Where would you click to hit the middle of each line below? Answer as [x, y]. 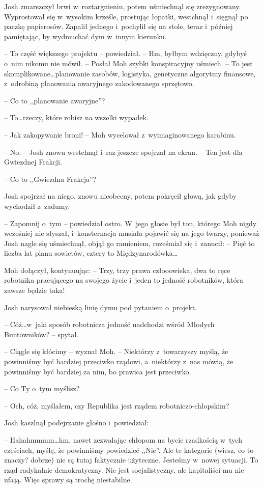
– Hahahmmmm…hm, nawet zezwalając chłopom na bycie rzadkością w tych [123, 440]
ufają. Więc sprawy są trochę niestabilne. [68, 480]
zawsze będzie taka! [35, 290]
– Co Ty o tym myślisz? [42, 388]
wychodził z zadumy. [37, 206]
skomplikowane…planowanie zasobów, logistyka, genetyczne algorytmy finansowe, [130, 73]
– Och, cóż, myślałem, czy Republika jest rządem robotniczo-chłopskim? [117, 405]
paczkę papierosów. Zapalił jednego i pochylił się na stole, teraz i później [119, 26]
